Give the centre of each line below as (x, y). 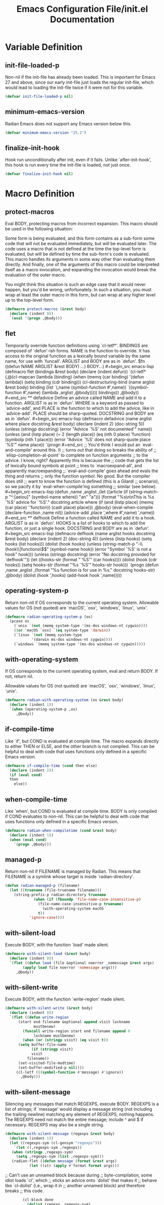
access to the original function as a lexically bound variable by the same (78, 356)
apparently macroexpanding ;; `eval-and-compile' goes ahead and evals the (82, 471)
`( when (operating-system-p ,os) (44, 709)
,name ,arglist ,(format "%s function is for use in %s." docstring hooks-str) (80, 570)
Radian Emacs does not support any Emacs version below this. (68, 123)
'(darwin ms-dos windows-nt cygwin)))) (72, 639)
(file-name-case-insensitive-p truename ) (81, 904)
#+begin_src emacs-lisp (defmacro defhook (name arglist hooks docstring (80, 533)
